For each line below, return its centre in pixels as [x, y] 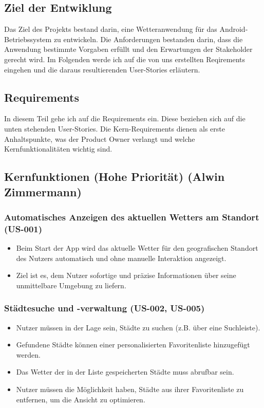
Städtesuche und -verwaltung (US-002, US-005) [105, 308]
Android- [234, 29]
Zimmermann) [43, 191]
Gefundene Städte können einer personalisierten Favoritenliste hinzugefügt [133, 345]
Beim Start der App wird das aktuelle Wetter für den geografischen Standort [137, 248]
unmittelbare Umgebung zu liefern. [71, 285]
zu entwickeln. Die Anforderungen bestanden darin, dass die [148, 39]
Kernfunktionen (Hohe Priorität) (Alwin [115, 177]
